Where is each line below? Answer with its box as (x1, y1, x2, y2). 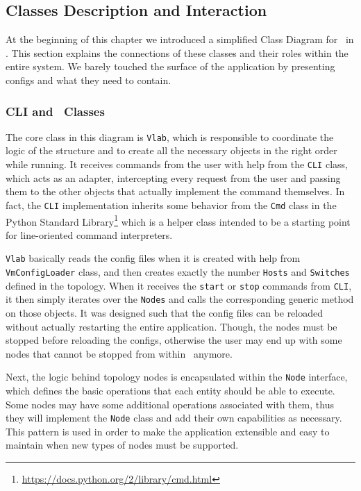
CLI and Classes (6, 102, 105, 119)
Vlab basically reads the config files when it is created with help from (6, 251, 301, 265)
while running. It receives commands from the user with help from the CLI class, (6, 157, 348, 172)
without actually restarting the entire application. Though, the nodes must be (6, 319, 337, 333)
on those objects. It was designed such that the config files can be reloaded (6, 306, 324, 320)
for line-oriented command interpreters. (6, 227, 173, 242)
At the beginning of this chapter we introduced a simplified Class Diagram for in (6, 32, 354, 47)
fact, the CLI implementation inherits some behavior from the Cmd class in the (6, 197, 337, 212)
